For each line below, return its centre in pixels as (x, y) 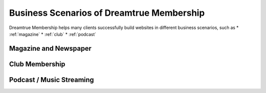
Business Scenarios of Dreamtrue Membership (107, 13)
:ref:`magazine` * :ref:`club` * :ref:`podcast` (53, 34)
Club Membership (37, 64)
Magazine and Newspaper (50, 48)
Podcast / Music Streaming (51, 79)
